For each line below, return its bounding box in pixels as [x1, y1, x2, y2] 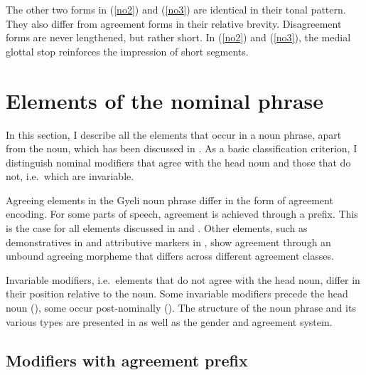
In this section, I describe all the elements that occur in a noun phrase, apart [6, 127, 342, 142]
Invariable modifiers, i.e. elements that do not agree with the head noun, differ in [6, 272, 360, 287]
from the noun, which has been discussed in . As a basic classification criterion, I [6, 141, 357, 156]
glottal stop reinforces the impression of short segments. [6, 43, 249, 58]
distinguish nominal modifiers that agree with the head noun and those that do [6, 154, 351, 169]
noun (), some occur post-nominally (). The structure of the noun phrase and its [6, 300, 356, 315]
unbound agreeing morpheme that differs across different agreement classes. [6, 248, 334, 263]
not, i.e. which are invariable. [6, 169, 134, 184]
